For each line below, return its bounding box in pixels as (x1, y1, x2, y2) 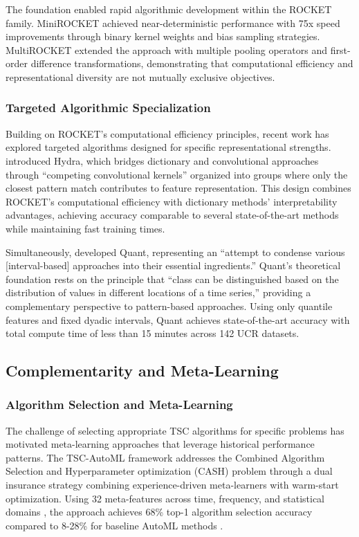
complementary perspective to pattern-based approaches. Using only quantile (6, 298, 333, 313)
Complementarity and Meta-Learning (6, 360, 279, 381)
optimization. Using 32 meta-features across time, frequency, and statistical (6, 491, 325, 505)
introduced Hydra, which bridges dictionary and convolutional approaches (6, 153, 319, 167)
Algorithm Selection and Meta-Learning (6, 396, 233, 413)
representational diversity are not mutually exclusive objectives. (6, 69, 275, 84)
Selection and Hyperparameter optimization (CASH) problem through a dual (6, 464, 333, 478)
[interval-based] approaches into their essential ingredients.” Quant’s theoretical (6, 258, 341, 273)
